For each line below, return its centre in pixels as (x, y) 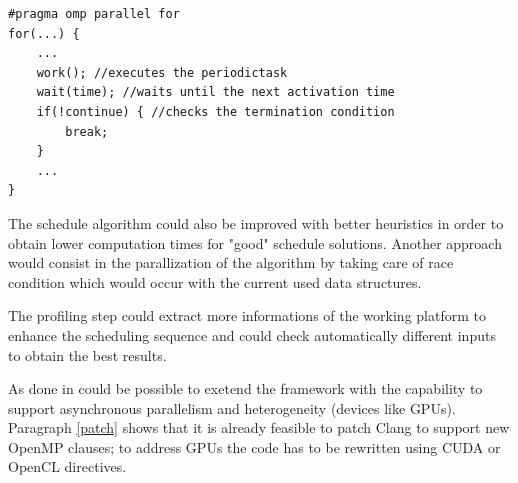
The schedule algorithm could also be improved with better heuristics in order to (256, 222)
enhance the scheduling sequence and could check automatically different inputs (252, 334)
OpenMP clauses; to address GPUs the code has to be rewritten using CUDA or (254, 446)
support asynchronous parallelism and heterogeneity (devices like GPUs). (232, 407)
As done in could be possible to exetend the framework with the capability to (245, 388)
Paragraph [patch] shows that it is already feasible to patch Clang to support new (259, 427)
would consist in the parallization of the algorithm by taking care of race (231, 262)
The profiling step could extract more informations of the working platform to (247, 315)
